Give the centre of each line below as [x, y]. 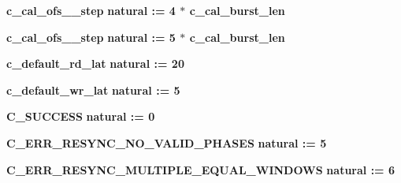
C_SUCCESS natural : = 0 [81, 116]
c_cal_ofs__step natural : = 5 [91, 37]
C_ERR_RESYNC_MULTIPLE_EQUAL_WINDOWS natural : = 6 [201, 169]
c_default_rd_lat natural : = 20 [95, 63]
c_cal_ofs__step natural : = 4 [91, 10]
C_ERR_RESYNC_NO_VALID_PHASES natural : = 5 [167, 142]
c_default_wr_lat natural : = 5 [93, 90]
